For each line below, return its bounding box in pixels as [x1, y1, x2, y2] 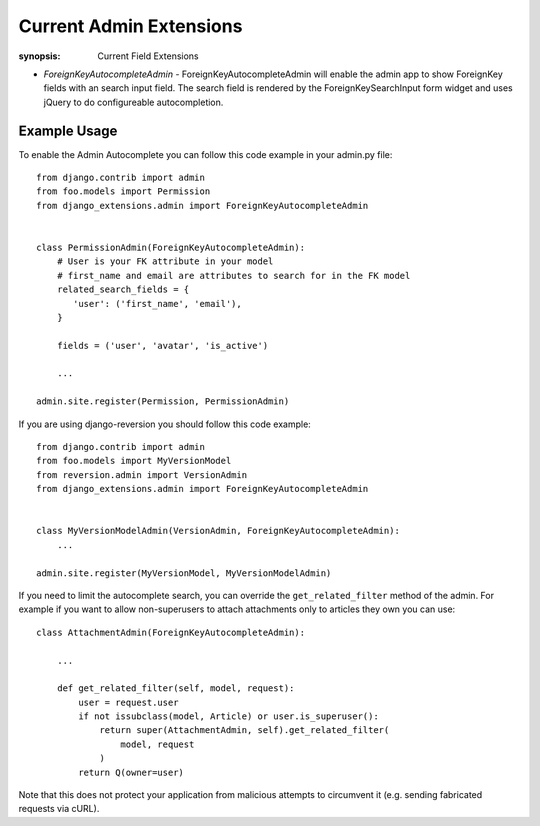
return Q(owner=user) [78, 766, 185, 778]
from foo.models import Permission [36, 186, 211, 197]
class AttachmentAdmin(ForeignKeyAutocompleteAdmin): [36, 626, 305, 638]
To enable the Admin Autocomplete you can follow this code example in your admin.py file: [18, 148, 393, 160]
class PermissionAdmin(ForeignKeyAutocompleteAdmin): [36, 241, 305, 253]
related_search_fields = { [56, 284, 190, 295]
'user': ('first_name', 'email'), [73, 298, 242, 309]
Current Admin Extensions [18, 15, 243, 37]
